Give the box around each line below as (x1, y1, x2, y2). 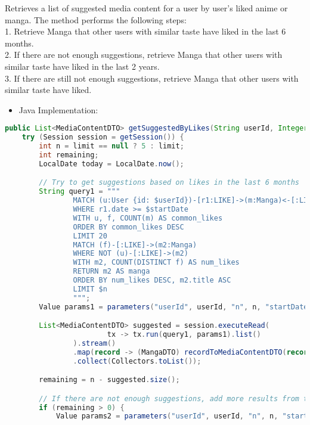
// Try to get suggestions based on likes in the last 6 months (39, 178, 299, 187)
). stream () (73, 339, 116, 348)
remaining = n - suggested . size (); (39, 376, 180, 384)
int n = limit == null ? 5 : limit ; (39, 142, 184, 151)
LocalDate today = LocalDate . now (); (39, 159, 184, 168)
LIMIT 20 (73, 231, 107, 240)
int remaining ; (39, 150, 99, 159)
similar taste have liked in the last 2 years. (5, 60, 160, 72)
